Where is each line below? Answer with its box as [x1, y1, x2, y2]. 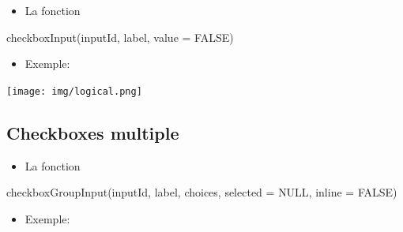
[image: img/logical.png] [6, 85, 142, 97]
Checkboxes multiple [6, 120, 179, 144]
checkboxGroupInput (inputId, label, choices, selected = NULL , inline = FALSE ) [6, 184, 397, 200]
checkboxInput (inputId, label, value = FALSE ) [6, 28, 234, 45]
